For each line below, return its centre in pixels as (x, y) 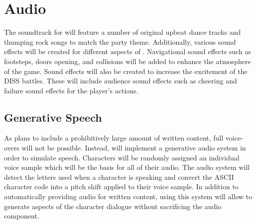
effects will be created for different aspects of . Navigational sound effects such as (128, 51)
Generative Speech (53, 117)
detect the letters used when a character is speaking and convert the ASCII (119, 177)
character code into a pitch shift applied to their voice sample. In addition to (121, 187)
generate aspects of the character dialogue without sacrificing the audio (113, 206)
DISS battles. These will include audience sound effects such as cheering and (121, 81)
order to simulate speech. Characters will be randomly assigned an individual (122, 157)
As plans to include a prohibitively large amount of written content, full (114, 138)
